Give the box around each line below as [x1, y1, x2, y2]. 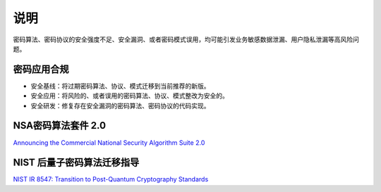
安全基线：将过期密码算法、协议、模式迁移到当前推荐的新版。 [30, 82, 210, 90]
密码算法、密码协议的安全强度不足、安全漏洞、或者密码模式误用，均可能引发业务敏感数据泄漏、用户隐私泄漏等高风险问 [13, 35, 359, 44]
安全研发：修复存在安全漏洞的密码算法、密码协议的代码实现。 [30, 101, 210, 110]
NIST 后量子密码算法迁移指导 [13, 157, 140, 169]
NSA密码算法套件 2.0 [13, 120, 106, 132]
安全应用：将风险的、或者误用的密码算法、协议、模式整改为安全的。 [30, 91, 229, 100]
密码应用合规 [13, 63, 69, 75]
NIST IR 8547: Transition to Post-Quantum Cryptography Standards [13, 175, 209, 184]
